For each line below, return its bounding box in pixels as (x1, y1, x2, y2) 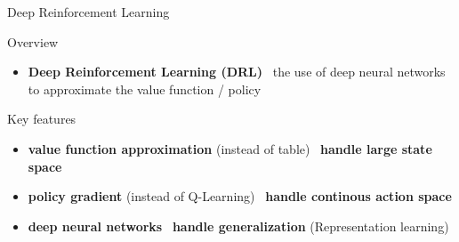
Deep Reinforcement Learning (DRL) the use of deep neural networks (28, 62, 446, 81)
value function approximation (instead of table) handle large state (28, 139, 432, 157)
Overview (7, 32, 59, 51)
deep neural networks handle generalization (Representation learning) (28, 216, 449, 235)
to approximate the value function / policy (28, 79, 262, 98)
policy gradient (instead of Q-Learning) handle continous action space (28, 187, 452, 206)
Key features (7, 109, 76, 128)
